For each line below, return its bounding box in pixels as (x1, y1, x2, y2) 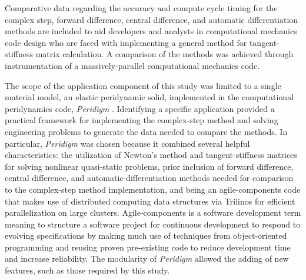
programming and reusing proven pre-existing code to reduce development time (5, 241, 291, 253)
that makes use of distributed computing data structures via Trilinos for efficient (5, 195, 295, 207)
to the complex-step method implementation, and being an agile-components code (5, 183, 301, 195)
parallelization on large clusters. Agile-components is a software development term (5, 206, 301, 219)
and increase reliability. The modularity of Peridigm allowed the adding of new (5, 252, 289, 265)
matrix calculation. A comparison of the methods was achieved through (35, 48, 294, 60)
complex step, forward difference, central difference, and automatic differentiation (5, 13, 298, 25)
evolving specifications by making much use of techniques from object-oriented (5, 229, 287, 242)
